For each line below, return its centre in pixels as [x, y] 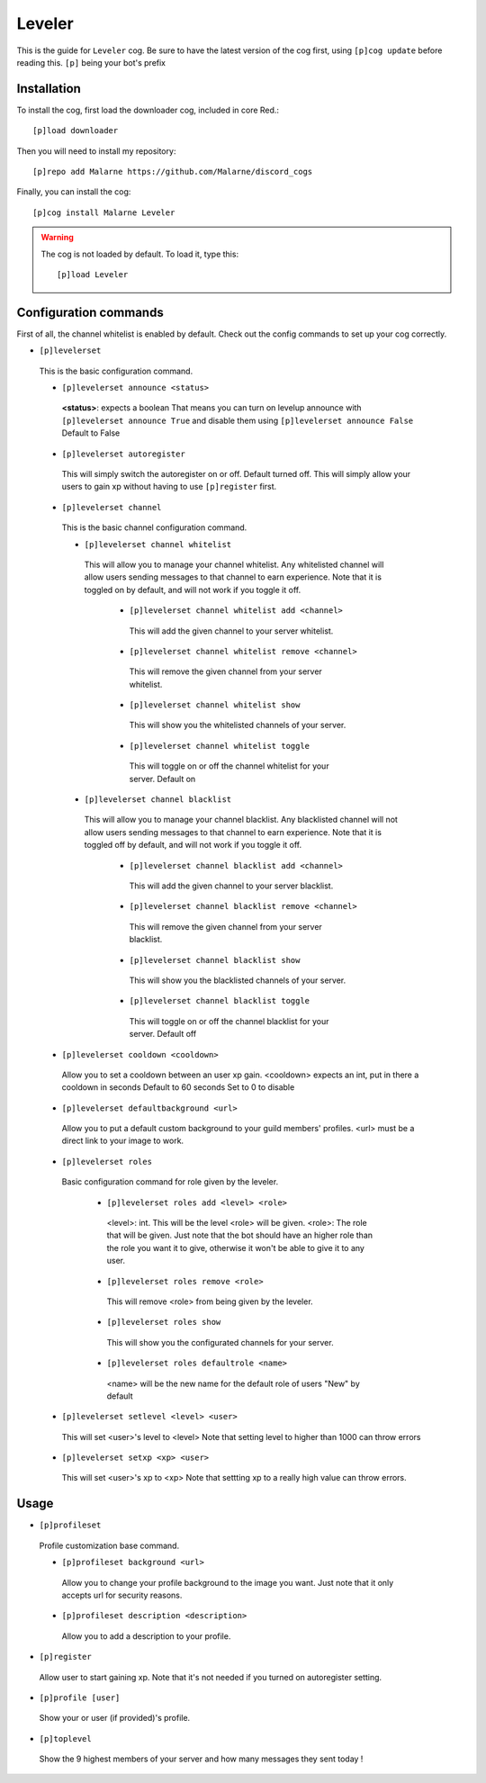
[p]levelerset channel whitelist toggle [220, 746]
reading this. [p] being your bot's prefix [91, 62]
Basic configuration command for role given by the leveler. [170, 1182]
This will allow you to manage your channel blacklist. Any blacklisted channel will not [241, 820]
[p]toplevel [65, 1738]
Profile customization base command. [109, 1545]
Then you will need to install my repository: [96, 151]
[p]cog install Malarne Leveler [104, 212]
